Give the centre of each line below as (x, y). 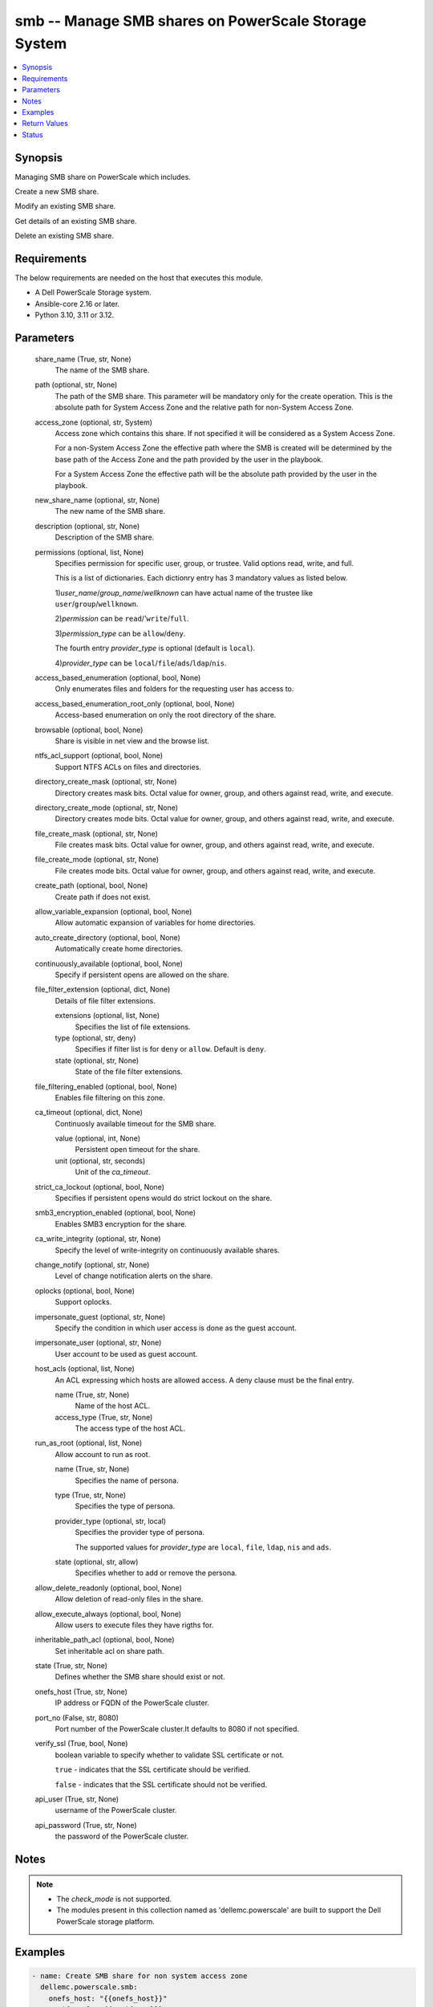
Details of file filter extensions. (105, 1000)
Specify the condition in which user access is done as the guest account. (176, 1328)
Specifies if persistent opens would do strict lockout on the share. (164, 1198)
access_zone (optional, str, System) (93, 422)
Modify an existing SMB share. (65, 206)
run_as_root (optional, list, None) (89, 1443)
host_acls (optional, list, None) (85, 1369)
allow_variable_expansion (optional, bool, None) (113, 912)
